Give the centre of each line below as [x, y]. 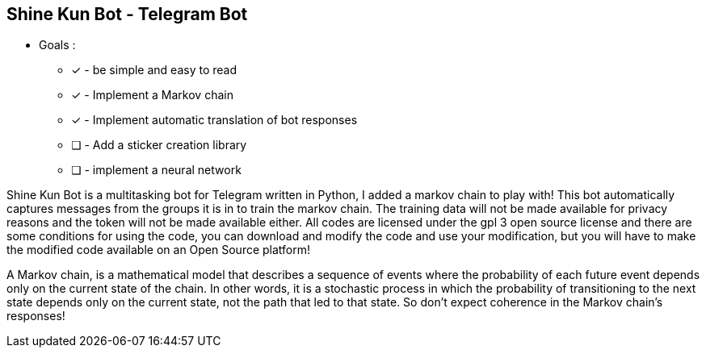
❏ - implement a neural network [156, 170]
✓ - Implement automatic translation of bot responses [214, 120]
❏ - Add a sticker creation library [159, 145]
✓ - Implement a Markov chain [152, 95]
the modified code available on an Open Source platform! [159, 250]
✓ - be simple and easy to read [154, 70]
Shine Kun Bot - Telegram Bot [127, 14]
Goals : [57, 45]
